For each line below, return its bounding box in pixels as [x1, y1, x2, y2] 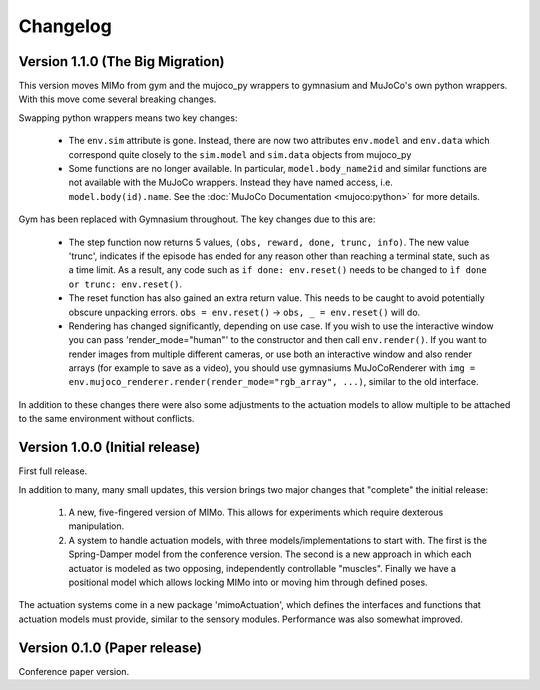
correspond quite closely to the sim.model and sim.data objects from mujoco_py [68, 148, 412, 160]
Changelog [18, 15, 112, 37]
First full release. [18, 465, 88, 477]
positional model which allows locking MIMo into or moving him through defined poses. [68, 576, 429, 588]
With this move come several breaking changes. [18, 93, 217, 105]
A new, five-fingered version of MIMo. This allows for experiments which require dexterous [68, 506, 444, 518]
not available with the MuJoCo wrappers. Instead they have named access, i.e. [68, 176, 394, 189]
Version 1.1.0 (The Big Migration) [18, 53, 225, 70]
